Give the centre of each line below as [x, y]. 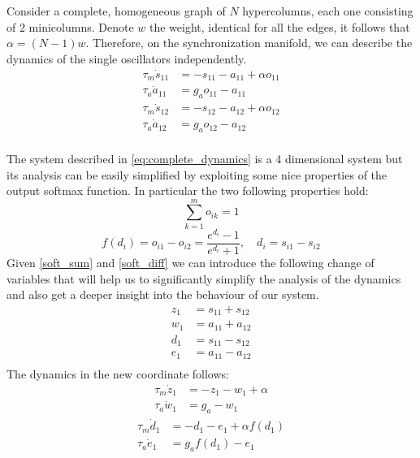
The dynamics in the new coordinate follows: [118, 373]
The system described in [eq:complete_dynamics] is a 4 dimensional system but [205, 158]
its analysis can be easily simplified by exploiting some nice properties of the [197, 174]
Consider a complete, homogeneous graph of [116, 11]
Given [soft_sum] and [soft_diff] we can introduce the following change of [191, 262]
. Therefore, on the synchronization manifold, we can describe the [249, 43]
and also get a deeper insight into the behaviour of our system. [163, 294]
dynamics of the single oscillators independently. [127, 58]
